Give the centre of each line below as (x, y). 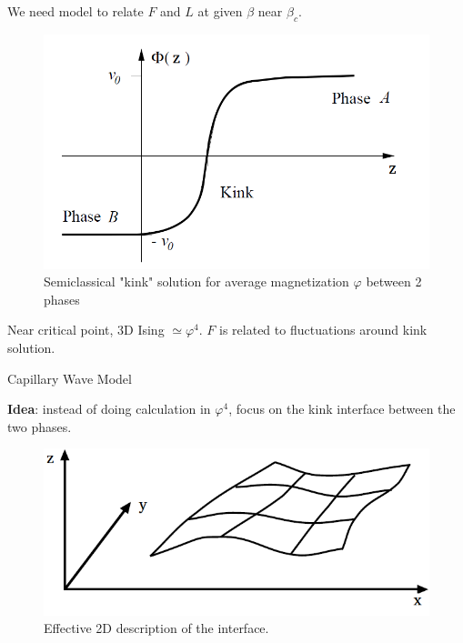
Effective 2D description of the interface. (156, 628)
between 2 (394, 281)
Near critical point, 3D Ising (86, 330)
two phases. (40, 426)
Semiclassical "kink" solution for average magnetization (196, 281)
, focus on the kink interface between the (342, 409)
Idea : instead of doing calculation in (109, 409)
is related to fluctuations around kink (323, 330)
